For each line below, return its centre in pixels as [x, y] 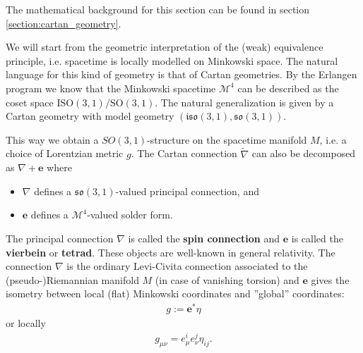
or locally [26, 323]
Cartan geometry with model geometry [90, 116]
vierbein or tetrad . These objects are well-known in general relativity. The [171, 252]
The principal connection [60, 238]
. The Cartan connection [184, 153]
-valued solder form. [130, 215]
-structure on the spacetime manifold [227, 139]
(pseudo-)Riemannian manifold [72, 279]
